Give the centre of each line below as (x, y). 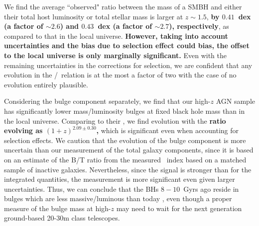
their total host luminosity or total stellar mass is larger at (94, 16)
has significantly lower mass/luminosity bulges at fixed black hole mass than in (125, 111)
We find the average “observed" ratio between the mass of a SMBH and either (123, 6)
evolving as (23, 130)
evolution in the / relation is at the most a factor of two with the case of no (120, 75)
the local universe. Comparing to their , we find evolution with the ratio (115, 120)
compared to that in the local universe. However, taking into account (116, 36)
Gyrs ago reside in (211, 188)
